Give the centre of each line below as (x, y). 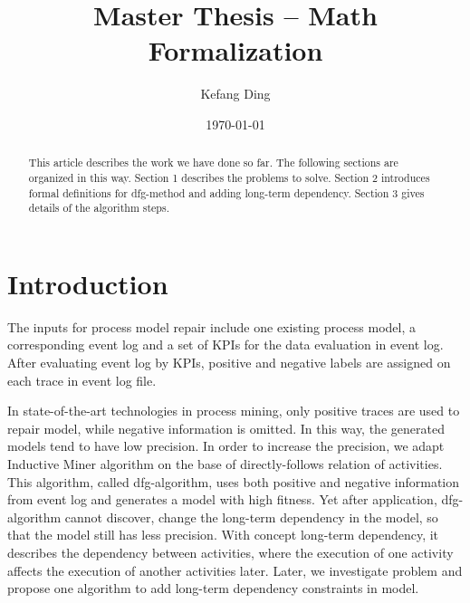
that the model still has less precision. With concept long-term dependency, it (223, 535)
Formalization (235, 50)
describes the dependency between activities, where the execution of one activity (230, 552)
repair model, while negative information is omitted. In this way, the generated (226, 428)
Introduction (88, 283)
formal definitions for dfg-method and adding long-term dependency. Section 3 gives (226, 192)
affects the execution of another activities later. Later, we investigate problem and (235, 570)
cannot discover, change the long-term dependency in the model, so (251, 517)
